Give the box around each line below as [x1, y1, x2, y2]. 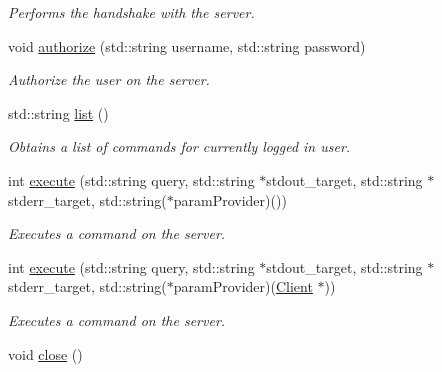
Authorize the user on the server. [8, 69, 210, 90]
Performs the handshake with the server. [8, 2, 255, 22]
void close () [8, 343, 83, 364]
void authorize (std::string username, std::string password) [8, 35, 366, 56]
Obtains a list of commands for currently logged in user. [8, 136, 351, 157]
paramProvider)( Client [173, 276, 313, 297]
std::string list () [8, 102, 109, 123]
